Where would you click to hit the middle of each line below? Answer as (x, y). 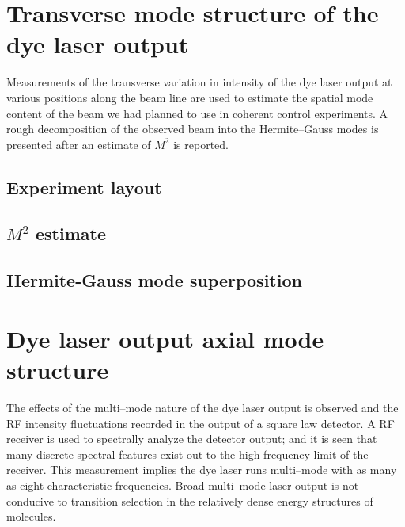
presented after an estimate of (79, 144)
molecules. (31, 516)
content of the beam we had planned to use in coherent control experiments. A (197, 113)
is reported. (201, 144)
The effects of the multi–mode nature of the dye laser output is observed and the (202, 407)
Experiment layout (84, 187)
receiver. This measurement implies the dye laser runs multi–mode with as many (202, 470)
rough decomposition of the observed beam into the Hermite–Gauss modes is (193, 129)
